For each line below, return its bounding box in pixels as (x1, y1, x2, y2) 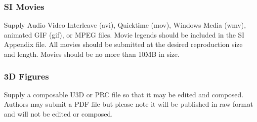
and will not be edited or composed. (4, 109, 113, 119)
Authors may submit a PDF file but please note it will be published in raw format (4, 99, 253, 109)
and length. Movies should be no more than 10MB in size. (4, 49, 180, 59)
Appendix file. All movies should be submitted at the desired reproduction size (4, 39, 243, 49)
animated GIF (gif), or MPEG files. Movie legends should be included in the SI (4, 29, 245, 40)
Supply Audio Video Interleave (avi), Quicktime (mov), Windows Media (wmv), (4, 20, 246, 30)
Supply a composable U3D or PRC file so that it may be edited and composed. (4, 89, 244, 99)
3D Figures (4, 70, 49, 82)
